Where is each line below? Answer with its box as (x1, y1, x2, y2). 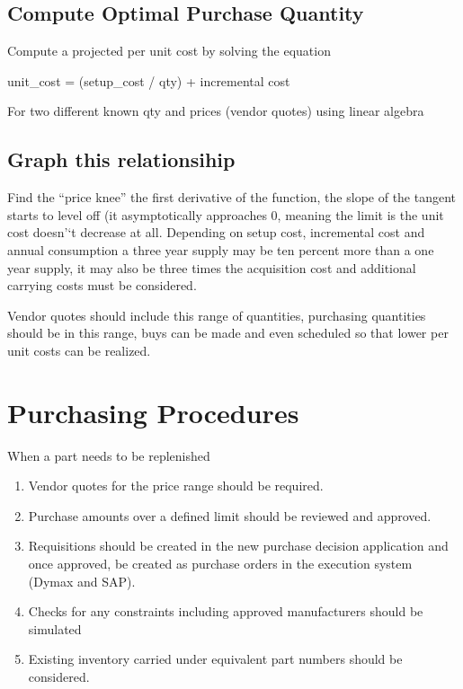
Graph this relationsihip (7, 146, 236, 173)
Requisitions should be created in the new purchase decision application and (28, 536, 449, 555)
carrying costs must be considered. (7, 276, 197, 295)
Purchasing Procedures (7, 393, 299, 430)
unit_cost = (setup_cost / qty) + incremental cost (7, 71, 290, 90)
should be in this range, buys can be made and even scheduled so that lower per (7, 323, 449, 342)
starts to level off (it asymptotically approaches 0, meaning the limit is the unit (7, 205, 444, 224)
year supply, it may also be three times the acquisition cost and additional (7, 258, 416, 277)
